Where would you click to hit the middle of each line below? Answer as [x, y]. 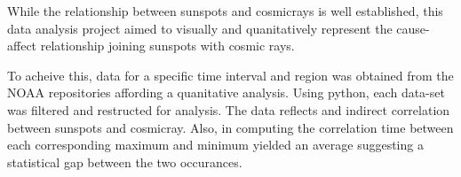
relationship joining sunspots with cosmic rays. [167, 46]
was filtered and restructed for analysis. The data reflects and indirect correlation [229, 109]
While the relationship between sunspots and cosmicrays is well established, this [225, 11]
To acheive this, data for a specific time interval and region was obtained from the [230, 75]
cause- [413, 28]
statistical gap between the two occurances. [125, 162]
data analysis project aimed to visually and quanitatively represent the [200, 28]
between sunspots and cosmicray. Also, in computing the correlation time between [230, 127]
